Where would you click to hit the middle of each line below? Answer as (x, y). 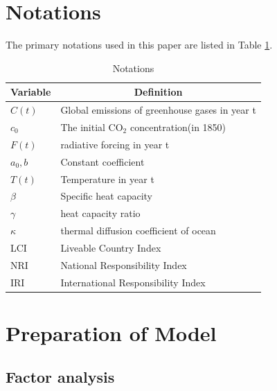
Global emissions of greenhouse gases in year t (158, 110)
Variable (31, 92)
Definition (158, 92)
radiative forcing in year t (115, 144)
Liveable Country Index (111, 247)
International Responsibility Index (133, 282)
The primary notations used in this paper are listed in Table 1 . (139, 45)
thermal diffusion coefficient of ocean (138, 231)
